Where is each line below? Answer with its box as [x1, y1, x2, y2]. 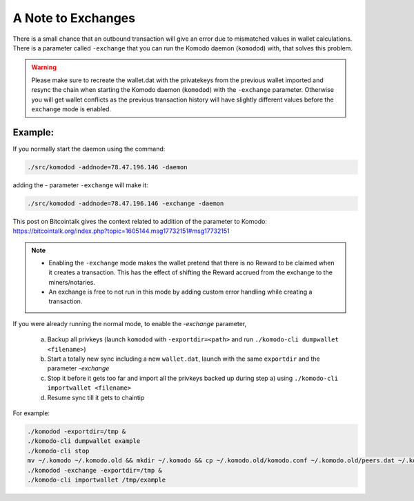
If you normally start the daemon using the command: [12, 144, 166, 153]
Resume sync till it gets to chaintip [47, 393, 145, 401]
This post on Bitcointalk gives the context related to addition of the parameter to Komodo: [12, 217, 267, 225]
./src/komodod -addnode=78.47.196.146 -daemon [27, 163, 188, 171]
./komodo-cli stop [27, 446, 90, 455]
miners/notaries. [48, 278, 96, 286]
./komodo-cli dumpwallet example [27, 437, 141, 445]
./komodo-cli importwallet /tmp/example [27, 475, 166, 484]
